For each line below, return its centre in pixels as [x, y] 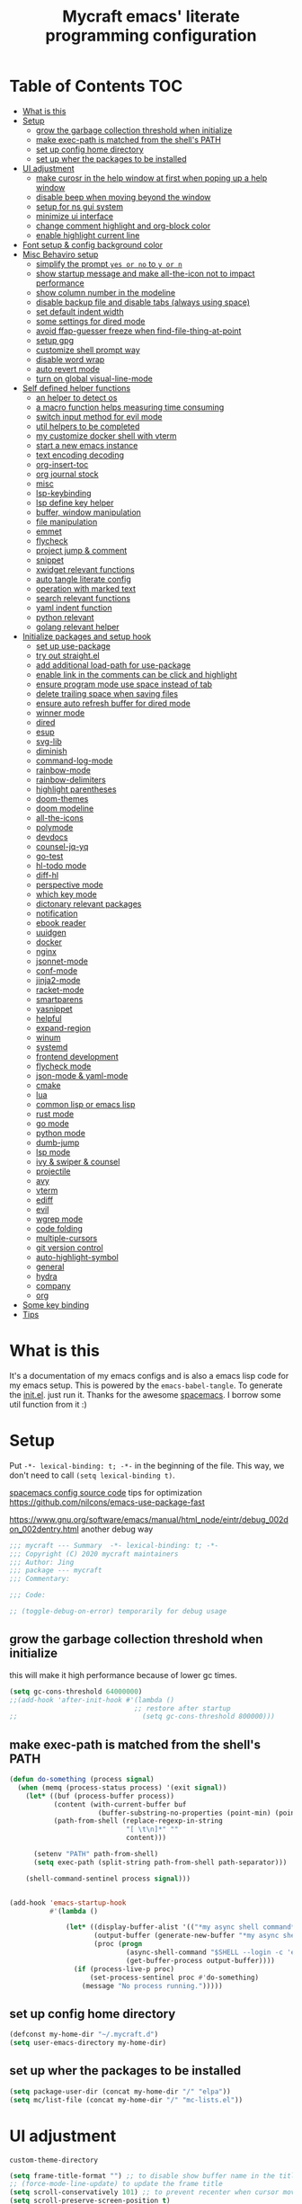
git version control [69, 1248]
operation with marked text [86, 588]
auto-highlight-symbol [77, 1257]
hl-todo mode [61, 866]
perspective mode [69, 884]
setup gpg [55, 340]
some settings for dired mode [90, 321]
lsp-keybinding [63, 493]
